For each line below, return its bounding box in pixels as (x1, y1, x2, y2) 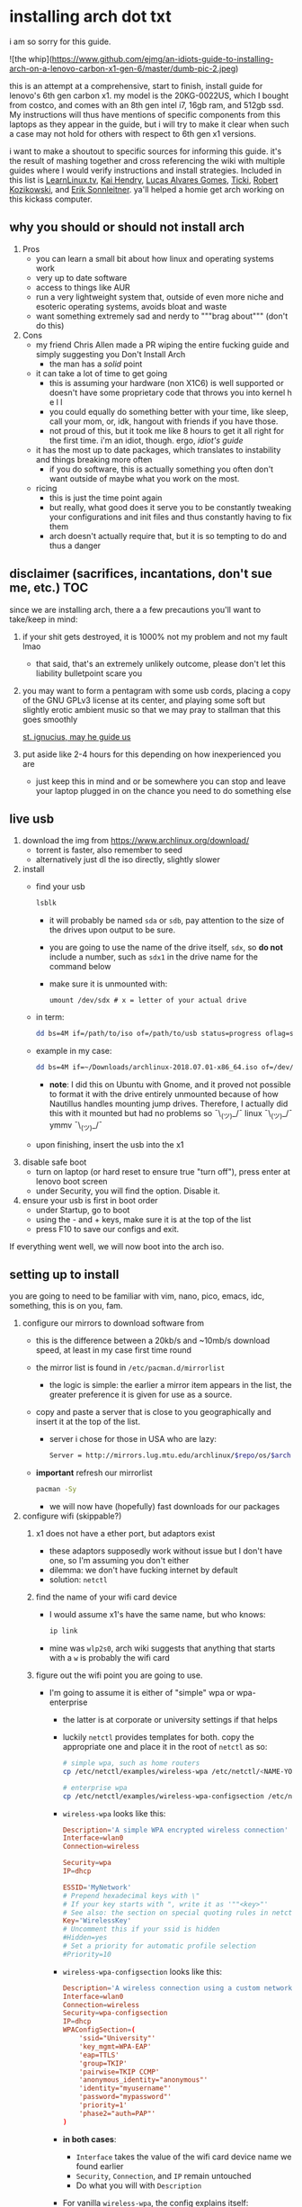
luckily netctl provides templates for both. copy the (62, 1732, 254, 1743)
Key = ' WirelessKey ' (62, 1916, 132, 1925)
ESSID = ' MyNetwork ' (62, 1883, 132, 1892)
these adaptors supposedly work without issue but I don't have (49, 1545, 283, 1556)
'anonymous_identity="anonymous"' (78, 2076, 209, 2085)
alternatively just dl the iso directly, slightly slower (35, 854, 220, 865)
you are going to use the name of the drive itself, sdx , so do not (49, 942, 283, 953)
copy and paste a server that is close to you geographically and (35, 1407, 271, 1418)
